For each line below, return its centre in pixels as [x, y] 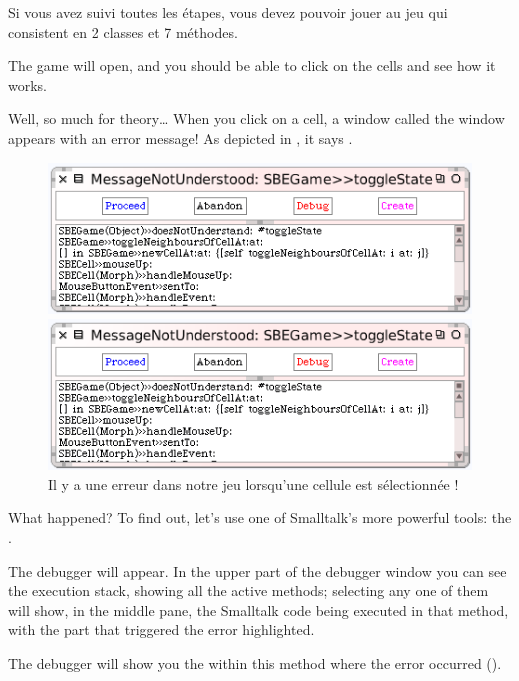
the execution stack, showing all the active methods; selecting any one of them [248, 590]
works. [28, 84]
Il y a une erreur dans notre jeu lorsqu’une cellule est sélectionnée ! [253, 483]
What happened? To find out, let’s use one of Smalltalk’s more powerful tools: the [260, 517]
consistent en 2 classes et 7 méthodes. [123, 31]
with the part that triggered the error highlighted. [161, 629]
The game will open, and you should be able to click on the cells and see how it [252, 65]
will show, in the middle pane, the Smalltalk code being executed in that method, [258, 609]
